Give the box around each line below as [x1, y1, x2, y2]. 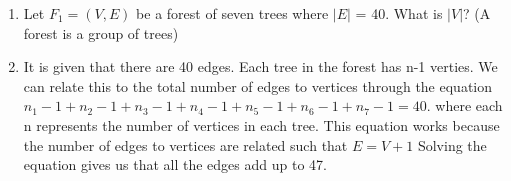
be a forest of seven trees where [136, 3, 329, 23]
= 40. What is [355, 3, 443, 23]
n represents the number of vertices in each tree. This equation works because [23, 114, 500, 135]
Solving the [417, 134, 487, 155]
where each [435, 95, 503, 116]
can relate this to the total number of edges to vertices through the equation [23, 75, 492, 96]
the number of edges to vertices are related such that [23, 134, 348, 155]
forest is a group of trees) [23, 22, 179, 43]
